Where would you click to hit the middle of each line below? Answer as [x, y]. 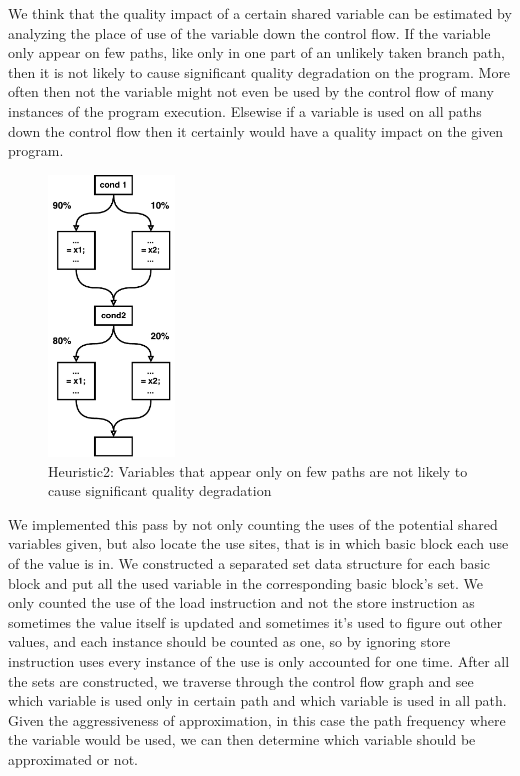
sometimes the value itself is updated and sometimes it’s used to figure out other [255, 621]
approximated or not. [73, 758]
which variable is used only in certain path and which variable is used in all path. [257, 700]
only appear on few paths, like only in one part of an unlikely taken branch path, [256, 52]
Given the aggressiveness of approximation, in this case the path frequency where [257, 719]
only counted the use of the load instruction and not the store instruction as [241, 602]
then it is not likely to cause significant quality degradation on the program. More [259, 71]
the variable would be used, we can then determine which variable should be [242, 739]
